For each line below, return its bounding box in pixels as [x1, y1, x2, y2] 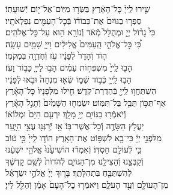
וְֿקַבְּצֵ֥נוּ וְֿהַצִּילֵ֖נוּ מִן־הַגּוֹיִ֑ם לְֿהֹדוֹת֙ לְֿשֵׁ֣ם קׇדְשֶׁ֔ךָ [5, 154, 144, 167]
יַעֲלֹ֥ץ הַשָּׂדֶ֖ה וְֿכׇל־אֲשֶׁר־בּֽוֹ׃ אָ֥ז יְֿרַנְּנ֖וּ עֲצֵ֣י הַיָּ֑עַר [5, 119, 144, 132]
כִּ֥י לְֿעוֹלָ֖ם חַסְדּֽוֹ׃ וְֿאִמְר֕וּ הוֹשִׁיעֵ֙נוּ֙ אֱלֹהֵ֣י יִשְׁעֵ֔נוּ [5, 143, 142, 156]
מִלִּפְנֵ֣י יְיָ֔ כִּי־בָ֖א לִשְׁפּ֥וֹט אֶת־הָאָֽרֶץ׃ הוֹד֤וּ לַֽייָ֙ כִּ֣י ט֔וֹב [5, 131, 162, 144]
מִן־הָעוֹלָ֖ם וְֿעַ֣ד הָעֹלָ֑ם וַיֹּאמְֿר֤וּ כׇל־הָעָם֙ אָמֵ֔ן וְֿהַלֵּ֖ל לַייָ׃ [5, 178, 168, 190]
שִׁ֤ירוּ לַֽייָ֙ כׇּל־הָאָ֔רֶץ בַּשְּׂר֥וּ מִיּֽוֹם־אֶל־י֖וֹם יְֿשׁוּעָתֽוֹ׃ [5, 2, 150, 14]
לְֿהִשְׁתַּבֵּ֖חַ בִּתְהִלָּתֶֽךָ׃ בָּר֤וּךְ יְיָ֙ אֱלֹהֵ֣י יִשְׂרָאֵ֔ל [5, 166, 132, 179]
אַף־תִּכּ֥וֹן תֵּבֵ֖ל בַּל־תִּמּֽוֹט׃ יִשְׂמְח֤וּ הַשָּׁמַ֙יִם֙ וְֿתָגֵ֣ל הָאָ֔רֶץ [5, 96, 166, 108]
